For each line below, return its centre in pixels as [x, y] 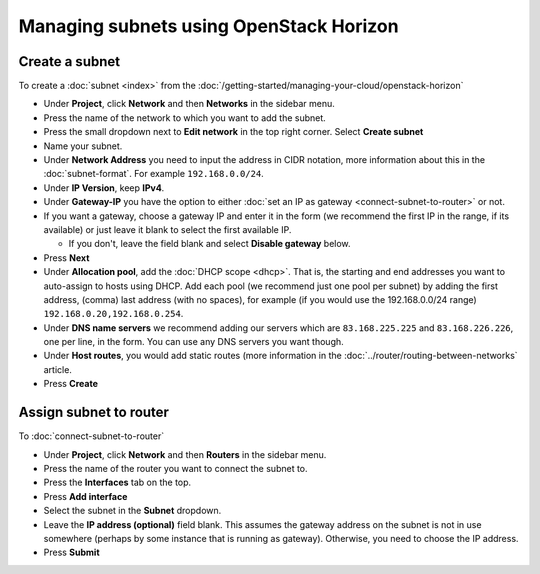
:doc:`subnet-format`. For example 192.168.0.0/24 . [153, 174]
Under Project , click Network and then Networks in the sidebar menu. [189, 104]
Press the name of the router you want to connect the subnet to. [176, 468]
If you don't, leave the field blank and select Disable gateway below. [209, 244]
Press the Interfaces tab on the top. [117, 482]
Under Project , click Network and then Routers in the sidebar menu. [185, 454]
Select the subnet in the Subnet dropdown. [132, 511]
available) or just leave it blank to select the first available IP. [167, 229]
